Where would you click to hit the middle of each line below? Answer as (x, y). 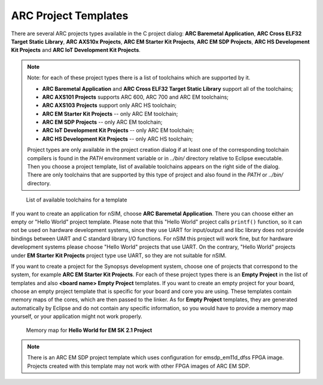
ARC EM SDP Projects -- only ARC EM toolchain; (102, 122)
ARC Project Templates (70, 16)
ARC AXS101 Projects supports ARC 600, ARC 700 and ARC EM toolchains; (135, 97)
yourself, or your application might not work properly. (77, 316)
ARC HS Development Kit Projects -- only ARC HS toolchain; (118, 139)
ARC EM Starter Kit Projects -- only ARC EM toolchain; (110, 114)
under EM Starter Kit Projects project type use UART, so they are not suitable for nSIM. (119, 255)
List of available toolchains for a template (77, 200)
